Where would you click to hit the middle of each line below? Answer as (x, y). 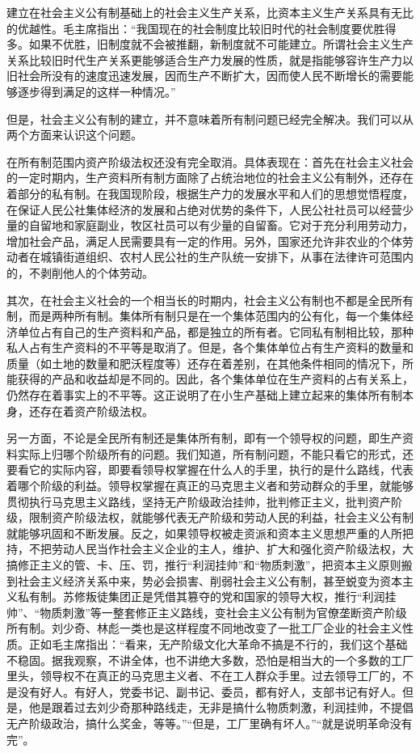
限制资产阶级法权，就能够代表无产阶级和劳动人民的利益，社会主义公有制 (221, 517)
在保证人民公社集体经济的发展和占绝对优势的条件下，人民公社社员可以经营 (204, 209)
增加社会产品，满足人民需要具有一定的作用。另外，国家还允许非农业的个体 (204, 241)
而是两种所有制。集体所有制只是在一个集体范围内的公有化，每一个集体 (215, 316)
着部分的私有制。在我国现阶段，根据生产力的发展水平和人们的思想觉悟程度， (210, 193)
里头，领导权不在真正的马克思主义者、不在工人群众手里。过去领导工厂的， (204, 676)
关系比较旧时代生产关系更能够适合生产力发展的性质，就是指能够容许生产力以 (210, 59)
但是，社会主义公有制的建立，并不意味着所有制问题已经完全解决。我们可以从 (210, 118)
